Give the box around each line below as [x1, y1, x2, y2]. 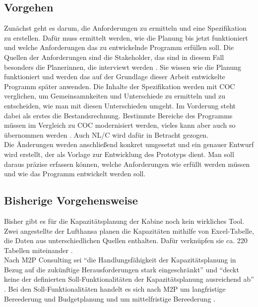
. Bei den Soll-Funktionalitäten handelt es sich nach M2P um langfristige [4, 284, 226, 294]
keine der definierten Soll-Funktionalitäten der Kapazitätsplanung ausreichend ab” [4, 274, 254, 284]
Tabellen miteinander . [4, 245, 73, 255]
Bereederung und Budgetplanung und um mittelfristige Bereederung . [4, 293, 215, 304]
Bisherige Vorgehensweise [4, 193, 138, 208]
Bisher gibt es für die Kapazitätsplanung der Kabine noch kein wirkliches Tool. [4, 215, 245, 226]
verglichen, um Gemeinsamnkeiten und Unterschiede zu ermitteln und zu [4, 91, 226, 101]
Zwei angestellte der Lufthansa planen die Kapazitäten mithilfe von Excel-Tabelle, [4, 225, 254, 236]
